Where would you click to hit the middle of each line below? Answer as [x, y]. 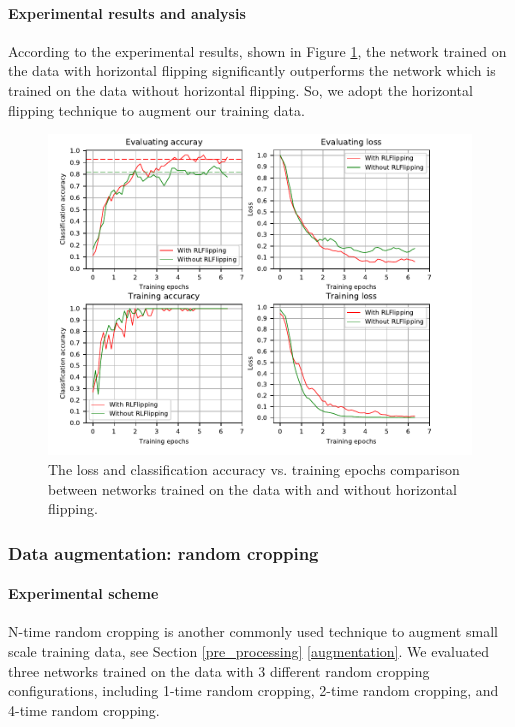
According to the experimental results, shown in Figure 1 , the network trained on [257, 50]
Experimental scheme [83, 593]
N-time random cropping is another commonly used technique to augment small [253, 631]
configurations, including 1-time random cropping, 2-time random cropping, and [253, 690]
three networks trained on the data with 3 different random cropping [219, 670]
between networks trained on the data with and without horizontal [252, 488]
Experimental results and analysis [127, 12]
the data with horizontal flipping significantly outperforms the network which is [252, 70]
